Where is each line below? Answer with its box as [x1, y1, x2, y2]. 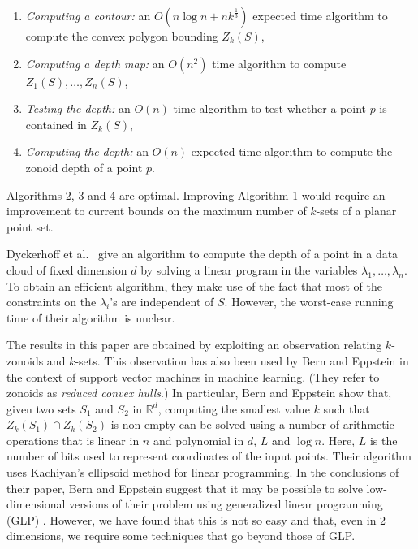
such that [323, 400, 370, 417]
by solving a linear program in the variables [140, 261, 358, 278]
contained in [25, 115, 87, 132]
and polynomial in [153, 431, 244, 448]
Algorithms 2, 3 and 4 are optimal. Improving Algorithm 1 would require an [6, 186, 386, 203]
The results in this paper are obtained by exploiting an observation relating [6, 336, 382, 353]
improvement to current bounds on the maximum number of [6, 202, 307, 219]
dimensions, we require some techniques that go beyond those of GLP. [6, 527, 356, 544]
